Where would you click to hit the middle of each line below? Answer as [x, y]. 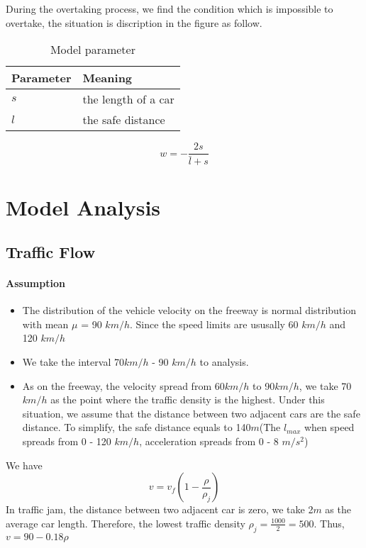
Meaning [107, 78]
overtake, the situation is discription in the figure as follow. [134, 22]
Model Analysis [83, 207]
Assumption [35, 283]
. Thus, [329, 523]
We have [24, 465]
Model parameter [93, 50]
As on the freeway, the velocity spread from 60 [123, 385]
